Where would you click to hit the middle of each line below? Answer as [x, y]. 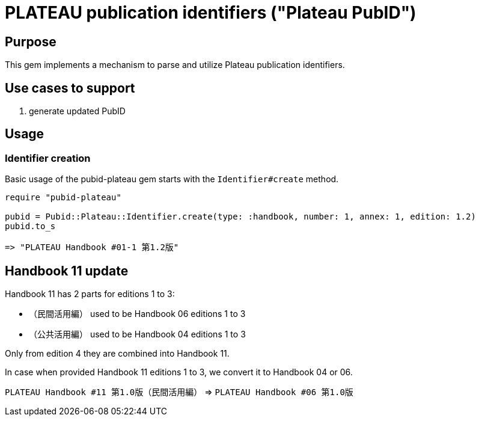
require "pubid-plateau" [63, 198]
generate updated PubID [77, 111]
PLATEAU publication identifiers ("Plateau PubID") [211, 13]
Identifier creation [48, 158]
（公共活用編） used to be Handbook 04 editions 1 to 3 [137, 334]
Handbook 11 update [67, 271]
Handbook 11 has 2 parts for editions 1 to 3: [90, 294]
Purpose [31, 41]
